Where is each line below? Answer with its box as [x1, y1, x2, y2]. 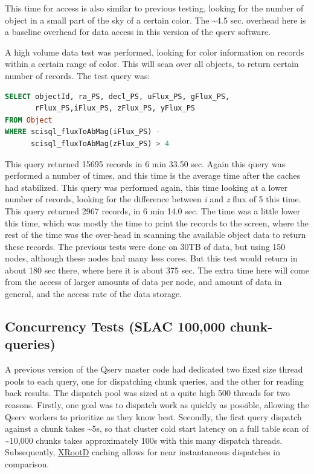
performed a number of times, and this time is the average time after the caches [5, 169, 301, 182]
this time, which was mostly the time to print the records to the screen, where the [5, 216, 309, 229]
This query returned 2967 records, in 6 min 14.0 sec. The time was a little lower [5, 204, 301, 217]
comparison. [5, 458, 50, 470]
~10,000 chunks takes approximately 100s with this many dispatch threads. [5, 434, 283, 446]
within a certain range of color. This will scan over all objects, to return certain [5, 57, 299, 70]
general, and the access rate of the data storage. [5, 287, 182, 300]
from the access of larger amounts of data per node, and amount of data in [5, 275, 282, 288]
